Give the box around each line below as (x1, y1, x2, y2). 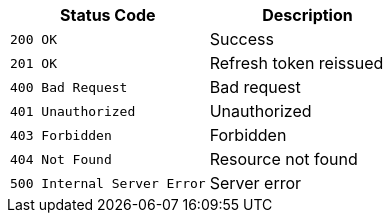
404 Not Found (10, 151, 112, 167)
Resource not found (209, 149, 358, 169)
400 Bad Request (10, 79, 128, 95)
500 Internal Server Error (10, 175, 206, 191)
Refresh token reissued (209, 53, 384, 73)
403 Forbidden (10, 127, 112, 143)
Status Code (60, 5, 156, 25)
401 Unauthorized (10, 103, 136, 119)
